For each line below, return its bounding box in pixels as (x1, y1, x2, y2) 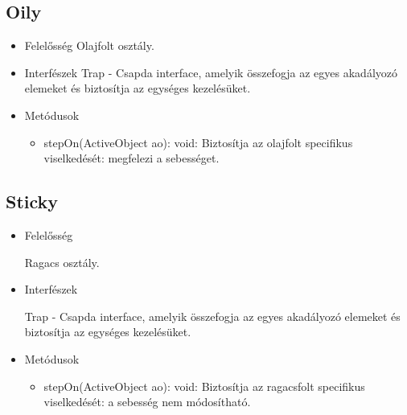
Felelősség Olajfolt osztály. (24, 37, 154, 54)
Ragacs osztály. (24, 253, 100, 270)
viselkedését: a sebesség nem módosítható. (43, 393, 251, 410)
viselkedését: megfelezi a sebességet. (43, 150, 220, 166)
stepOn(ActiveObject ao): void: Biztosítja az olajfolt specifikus (43, 134, 353, 150)
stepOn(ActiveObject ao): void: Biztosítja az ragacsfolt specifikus (43, 377, 365, 394)
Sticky (6, 189, 59, 214)
